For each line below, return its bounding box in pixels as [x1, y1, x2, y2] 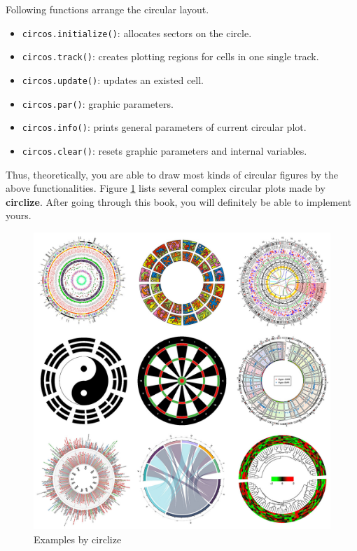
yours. [6, 208, 31, 223]
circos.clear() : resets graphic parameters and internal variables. [22, 143, 307, 158]
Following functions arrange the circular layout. [6, 2, 209, 16]
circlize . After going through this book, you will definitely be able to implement [6, 194, 351, 209]
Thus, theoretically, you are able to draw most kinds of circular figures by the [6, 167, 338, 181]
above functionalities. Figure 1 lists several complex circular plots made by [6, 181, 325, 195]
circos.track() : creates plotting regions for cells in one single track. [22, 49, 319, 64]
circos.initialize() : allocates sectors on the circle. [22, 25, 252, 40]
